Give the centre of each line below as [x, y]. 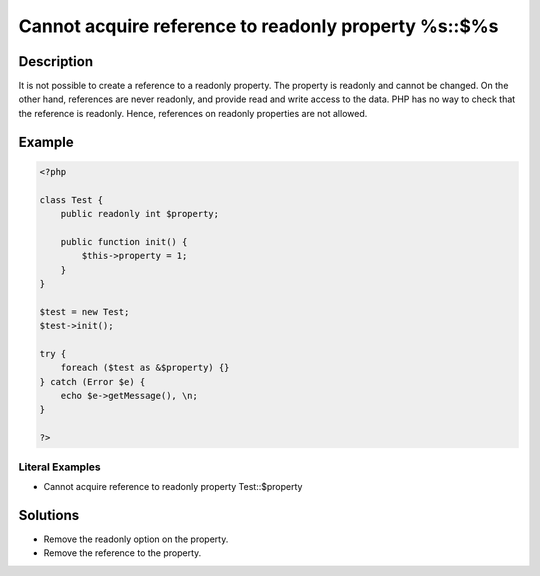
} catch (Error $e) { [92, 381]
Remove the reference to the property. [122, 553]
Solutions [49, 515]
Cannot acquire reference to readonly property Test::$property [173, 486]
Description [56, 61]
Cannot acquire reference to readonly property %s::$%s [258, 26]
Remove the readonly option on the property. [136, 539]
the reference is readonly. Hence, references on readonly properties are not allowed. [193, 113]
